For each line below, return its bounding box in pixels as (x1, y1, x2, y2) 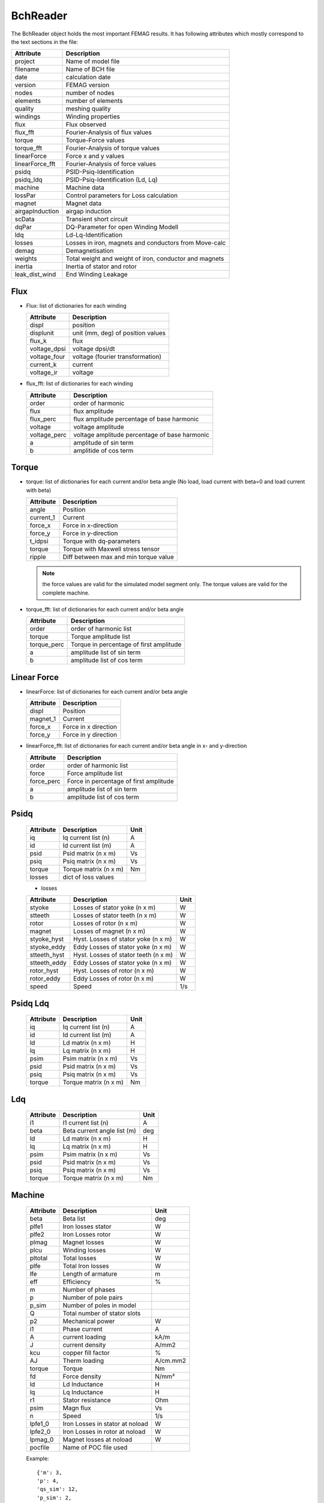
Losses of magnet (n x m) (73, 927, 146, 935)
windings (14, 112, 41, 121)
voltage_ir (29, 369, 58, 377)
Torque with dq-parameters (62, 537, 141, 545)
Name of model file (65, 57, 120, 66)
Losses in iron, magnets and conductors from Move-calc (65, 239, 226, 247)
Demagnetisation (65, 246, 114, 255)
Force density (62, 1373, 102, 1381)
